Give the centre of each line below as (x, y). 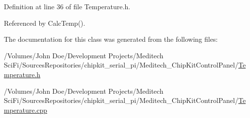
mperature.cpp (26, 110)
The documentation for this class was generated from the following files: (111, 39)
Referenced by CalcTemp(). (45, 23)
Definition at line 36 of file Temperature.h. (67, 6)
